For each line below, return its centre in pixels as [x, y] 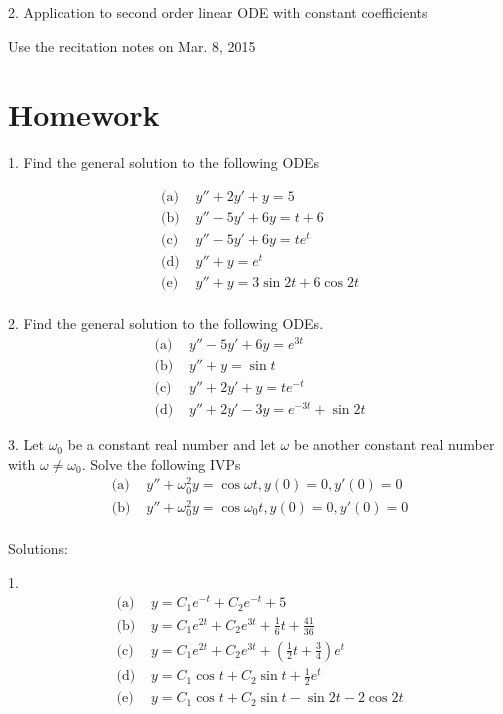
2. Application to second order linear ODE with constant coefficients [218, 12]
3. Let [26, 444]
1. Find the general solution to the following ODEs [164, 162]
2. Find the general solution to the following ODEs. [166, 323]
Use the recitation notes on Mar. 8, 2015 [132, 45]
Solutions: [38, 547]
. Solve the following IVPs [161, 463]
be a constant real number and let [171, 444]
